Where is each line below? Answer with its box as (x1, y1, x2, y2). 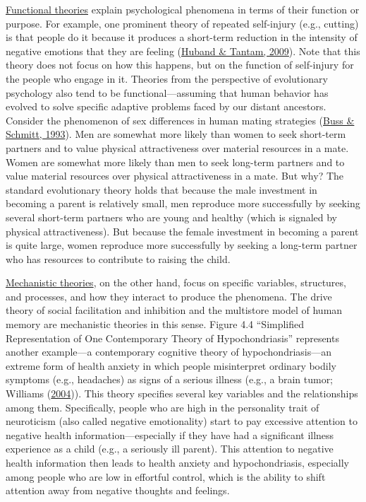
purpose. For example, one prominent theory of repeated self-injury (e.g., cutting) (6, 16, 359, 30)
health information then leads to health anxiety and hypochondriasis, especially (6, 455, 349, 469)
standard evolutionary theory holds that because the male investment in (6, 182, 317, 197)
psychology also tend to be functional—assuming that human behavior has (6, 85, 329, 100)
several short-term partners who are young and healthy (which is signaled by (6, 209, 338, 224)
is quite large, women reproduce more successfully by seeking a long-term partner (6, 238, 358, 252)
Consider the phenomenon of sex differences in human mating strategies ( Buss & (6, 112, 355, 127)
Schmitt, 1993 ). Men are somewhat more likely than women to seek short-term (6, 127, 346, 141)
